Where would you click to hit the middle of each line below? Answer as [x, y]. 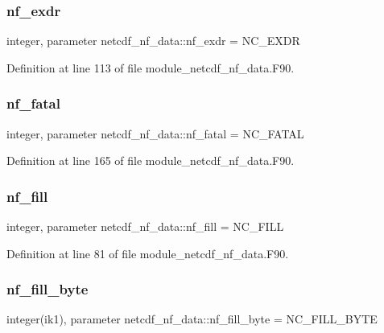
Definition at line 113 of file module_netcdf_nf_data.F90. [151, 67]
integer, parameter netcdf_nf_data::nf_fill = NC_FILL [145, 226]
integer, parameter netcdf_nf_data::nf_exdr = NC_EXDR [153, 41]
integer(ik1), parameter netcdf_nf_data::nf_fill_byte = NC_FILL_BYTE [192, 319]
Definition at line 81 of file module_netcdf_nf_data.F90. [148, 253]
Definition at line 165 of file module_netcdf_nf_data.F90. [151, 160]
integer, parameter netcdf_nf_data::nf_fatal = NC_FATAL [155, 133]
